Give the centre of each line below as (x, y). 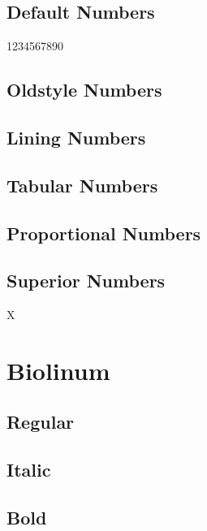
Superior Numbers (86, 281)
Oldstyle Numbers (84, 90)
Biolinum (58, 370)
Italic (29, 470)
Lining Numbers (76, 137)
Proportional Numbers (104, 233)
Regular (41, 422)
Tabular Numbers (82, 185)
